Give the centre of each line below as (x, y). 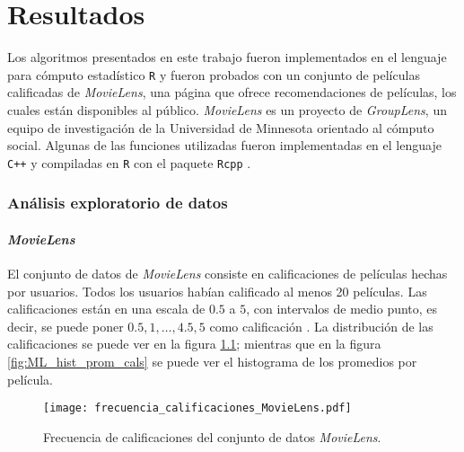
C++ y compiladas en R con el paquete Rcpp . (129, 162)
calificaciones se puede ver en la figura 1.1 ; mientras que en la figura (194, 344)
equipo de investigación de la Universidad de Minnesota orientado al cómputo (221, 127)
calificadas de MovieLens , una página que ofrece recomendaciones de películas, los (232, 92)
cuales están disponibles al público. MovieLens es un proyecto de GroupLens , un (227, 109)
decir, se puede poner (66, 326)
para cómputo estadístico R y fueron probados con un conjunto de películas (214, 74)
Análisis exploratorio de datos (118, 203)
